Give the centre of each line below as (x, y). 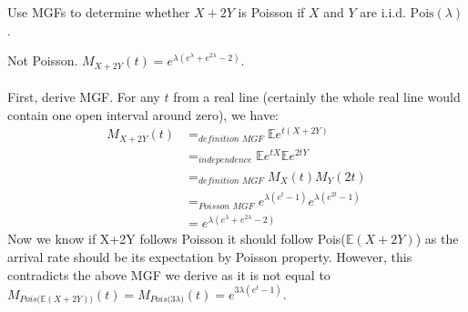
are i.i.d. (383, 12)
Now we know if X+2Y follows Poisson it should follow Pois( (177, 239)
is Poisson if (271, 12)
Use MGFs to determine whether (99, 12)
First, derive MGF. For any (84, 97)
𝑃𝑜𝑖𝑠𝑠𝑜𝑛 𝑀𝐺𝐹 (226, 206)
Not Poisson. (43, 60)
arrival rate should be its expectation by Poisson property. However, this (210, 257)
